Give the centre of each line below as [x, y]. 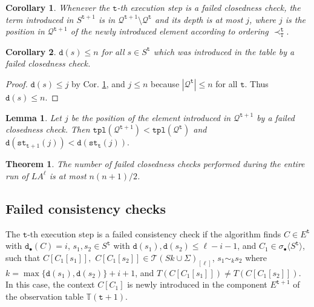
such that [23, 257]
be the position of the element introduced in [151, 117]
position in [25, 31]
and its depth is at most [199, 19]
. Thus [257, 83]
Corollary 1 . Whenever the [58, 7]
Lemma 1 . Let [34, 117]
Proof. [17, 83]
